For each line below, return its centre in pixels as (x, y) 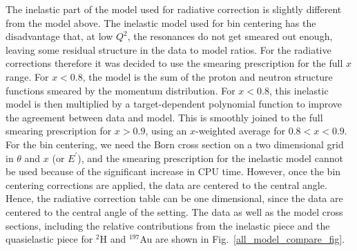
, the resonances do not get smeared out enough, (230, 36)
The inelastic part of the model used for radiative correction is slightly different (174, 9)
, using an (166, 131)
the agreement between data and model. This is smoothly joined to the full (164, 117)
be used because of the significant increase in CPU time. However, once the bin (173, 171)
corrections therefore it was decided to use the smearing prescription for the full (174, 63)
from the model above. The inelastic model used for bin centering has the (161, 22)
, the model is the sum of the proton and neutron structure (208, 76)
